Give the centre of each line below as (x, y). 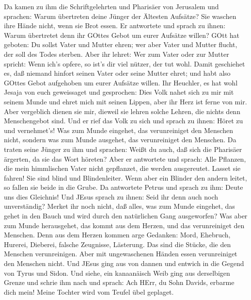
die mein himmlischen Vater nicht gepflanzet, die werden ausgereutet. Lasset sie (122, 168)
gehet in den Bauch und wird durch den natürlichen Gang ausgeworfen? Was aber (126, 216)
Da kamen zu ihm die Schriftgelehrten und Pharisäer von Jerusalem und (111, 6)
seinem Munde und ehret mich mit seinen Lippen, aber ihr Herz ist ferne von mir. (125, 101)
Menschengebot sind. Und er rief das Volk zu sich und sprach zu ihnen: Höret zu (124, 121)
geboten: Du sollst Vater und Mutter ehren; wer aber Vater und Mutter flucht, (121, 44)
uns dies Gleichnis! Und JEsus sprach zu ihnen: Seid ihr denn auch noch (111, 196)
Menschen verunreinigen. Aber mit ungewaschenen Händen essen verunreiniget (121, 254)
